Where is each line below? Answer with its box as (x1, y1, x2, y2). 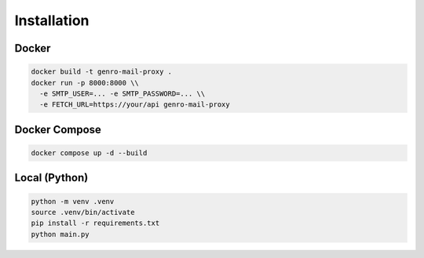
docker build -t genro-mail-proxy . (31, 67, 173, 76)
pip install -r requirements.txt (31, 219, 160, 227)
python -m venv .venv (31, 197, 115, 205)
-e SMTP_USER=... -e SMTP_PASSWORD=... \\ (39, 89, 206, 98)
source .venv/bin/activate (31, 208, 135, 216)
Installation (14, 12, 90, 29)
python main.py (31, 230, 90, 238)
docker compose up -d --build (31, 148, 148, 157)
